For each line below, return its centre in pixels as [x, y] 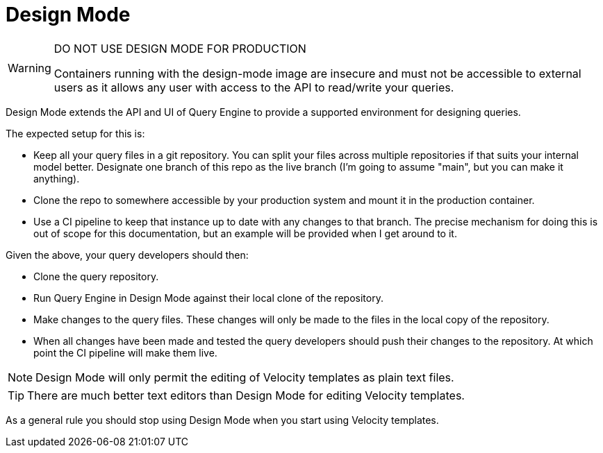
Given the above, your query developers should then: [127, 255]
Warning [30, 68]
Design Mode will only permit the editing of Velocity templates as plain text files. [245, 377]
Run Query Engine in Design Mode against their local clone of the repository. [208, 298]
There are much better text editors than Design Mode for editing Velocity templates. [246, 395]
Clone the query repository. [96, 276]
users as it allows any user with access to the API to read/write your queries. [254, 87]
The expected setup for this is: [75, 133]
